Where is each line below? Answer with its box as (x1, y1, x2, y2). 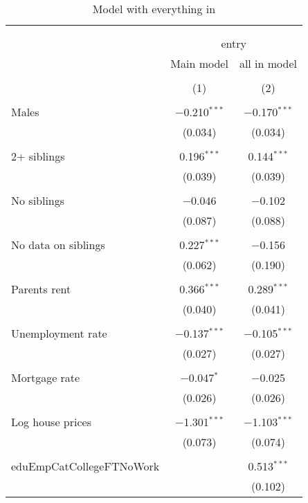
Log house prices (11, 414, 91, 430)
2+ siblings (11, 148, 65, 164)
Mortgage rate (11, 369, 80, 385)
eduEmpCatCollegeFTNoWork (11, 458, 160, 474)
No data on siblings (11, 237, 105, 253)
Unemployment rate (11, 325, 107, 341)
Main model (170, 55, 228, 71)
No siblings (11, 192, 65, 208)
